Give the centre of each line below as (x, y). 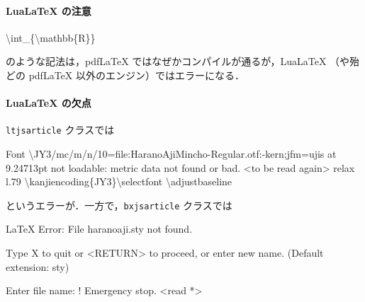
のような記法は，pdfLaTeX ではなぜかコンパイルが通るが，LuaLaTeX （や (178, 61)
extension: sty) (38, 266)
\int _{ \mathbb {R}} (51, 37)
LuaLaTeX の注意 (49, 10)
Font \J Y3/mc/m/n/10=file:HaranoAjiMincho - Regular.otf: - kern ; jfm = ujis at (171, 154)
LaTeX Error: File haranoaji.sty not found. (99, 229)
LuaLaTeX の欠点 (49, 103)
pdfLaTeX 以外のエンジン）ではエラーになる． (136, 75)
